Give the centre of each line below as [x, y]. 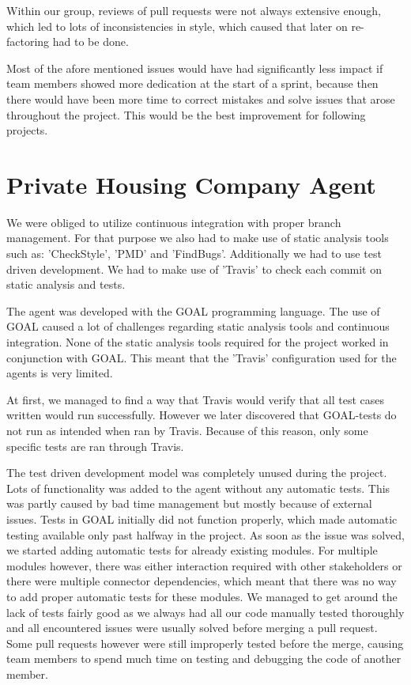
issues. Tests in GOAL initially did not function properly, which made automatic [202, 518]
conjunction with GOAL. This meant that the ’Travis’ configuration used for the [202, 357]
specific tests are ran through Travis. [95, 446]
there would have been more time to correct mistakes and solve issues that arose [201, 98]
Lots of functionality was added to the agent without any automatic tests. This [198, 488]
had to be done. [90, 42]
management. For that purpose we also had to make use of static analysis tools [198, 238]
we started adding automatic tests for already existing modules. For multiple [192, 550]
